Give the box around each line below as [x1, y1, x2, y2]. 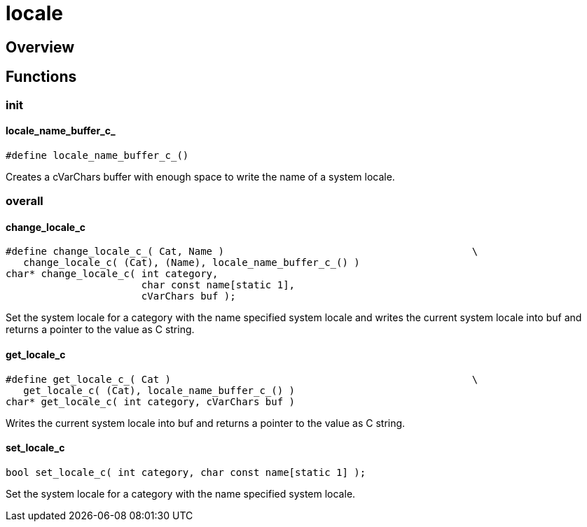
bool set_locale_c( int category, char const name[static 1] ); [6, 466, 366, 478]
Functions [6, 68, 77, 86]
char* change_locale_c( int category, [6, 268, 219, 280]
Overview [6, 38, 75, 56]
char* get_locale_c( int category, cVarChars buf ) [6, 395, 296, 407]
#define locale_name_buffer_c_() [6, 149, 189, 161]
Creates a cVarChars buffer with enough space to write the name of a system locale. [6, 170, 395, 183]
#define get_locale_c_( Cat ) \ [6, 373, 478, 385]
